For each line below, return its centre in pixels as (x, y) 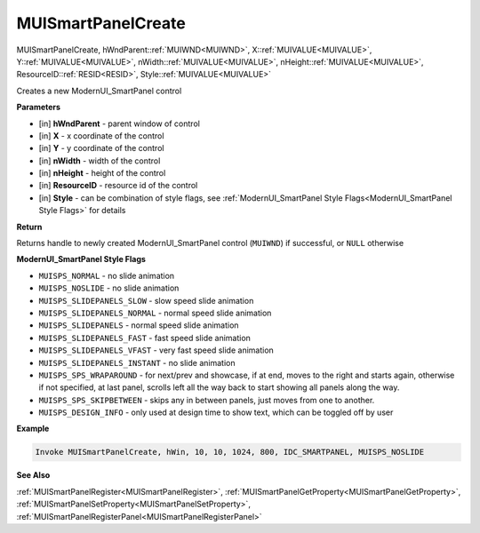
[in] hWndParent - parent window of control (119, 123)
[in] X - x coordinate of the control (101, 135)
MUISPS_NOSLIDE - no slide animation (109, 288)
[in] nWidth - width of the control (100, 161)
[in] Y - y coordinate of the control (101, 148)
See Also (33, 475)
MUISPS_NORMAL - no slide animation (107, 275)
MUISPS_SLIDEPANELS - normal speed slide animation (139, 325)
